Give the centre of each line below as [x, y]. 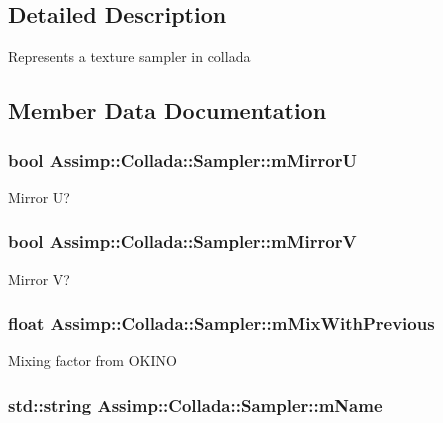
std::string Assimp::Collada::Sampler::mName [195, 404]
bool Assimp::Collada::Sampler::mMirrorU [182, 159]
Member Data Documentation [167, 110]
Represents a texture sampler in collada [129, 56]
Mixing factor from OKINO [92, 360]
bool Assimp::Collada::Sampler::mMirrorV [182, 241]
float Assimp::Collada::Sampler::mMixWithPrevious [221, 323]
